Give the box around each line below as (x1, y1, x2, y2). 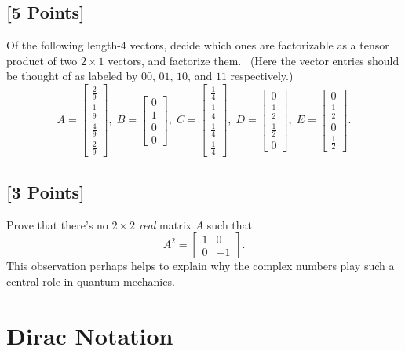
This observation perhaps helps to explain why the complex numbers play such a (6, 258, 395, 274)
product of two (6, 52, 78, 68)
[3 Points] (6, 179, 85, 203)
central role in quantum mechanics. (6, 272, 175, 289)
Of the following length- (6, 37, 121, 53)
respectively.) (230, 68, 294, 84)
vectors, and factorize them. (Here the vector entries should (108, 52, 400, 68)
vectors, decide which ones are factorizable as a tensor (130, 37, 389, 53)
